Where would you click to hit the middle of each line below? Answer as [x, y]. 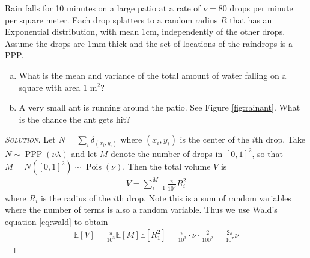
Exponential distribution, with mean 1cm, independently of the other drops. [145, 32]
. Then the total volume [167, 166]
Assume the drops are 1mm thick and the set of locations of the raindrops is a [149, 43]
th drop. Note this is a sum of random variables [204, 198]
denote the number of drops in [167, 153]
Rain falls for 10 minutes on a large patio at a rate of [103, 8]
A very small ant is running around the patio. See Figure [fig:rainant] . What [160, 107]
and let [84, 153]
